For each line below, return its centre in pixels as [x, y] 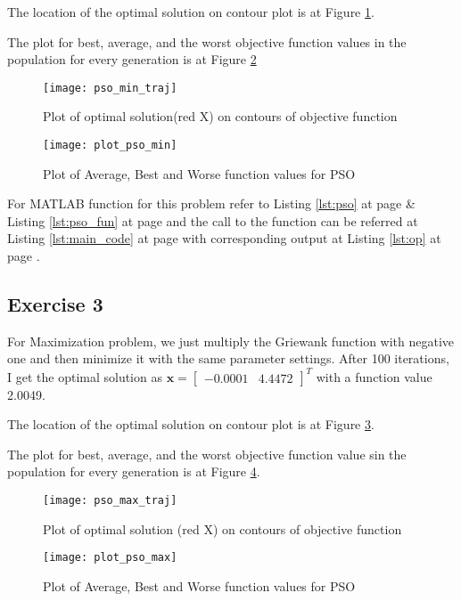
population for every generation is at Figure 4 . [134, 471]
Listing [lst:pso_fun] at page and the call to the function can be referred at [213, 220]
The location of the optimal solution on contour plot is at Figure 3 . [191, 424]
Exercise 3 [55, 304]
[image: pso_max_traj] [110, 500]
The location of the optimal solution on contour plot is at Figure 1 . [191, 12]
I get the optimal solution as [85, 376]
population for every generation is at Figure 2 [132, 59]
